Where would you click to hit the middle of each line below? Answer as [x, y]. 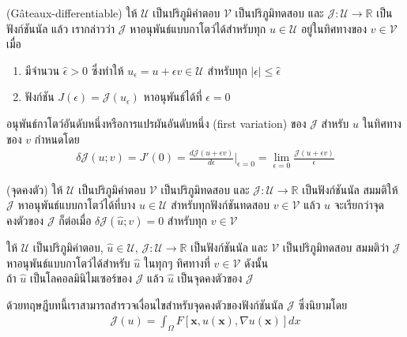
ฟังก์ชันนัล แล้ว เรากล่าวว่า [60, 28]
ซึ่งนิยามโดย [323, 304]
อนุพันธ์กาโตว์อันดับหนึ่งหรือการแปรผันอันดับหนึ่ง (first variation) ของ [156, 123]
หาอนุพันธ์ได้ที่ [173, 97]
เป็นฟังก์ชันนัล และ [229, 247]
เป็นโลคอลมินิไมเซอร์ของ [81, 278]
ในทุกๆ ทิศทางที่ [177, 262]
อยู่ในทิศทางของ [334, 28]
